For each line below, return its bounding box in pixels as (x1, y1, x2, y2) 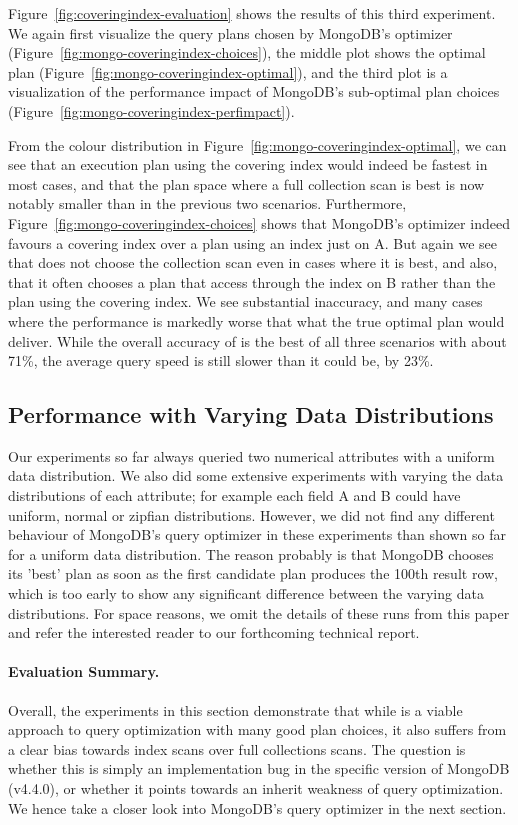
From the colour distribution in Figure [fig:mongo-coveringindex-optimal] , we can (8, 134, 507, 155)
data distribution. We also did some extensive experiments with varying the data (8, 465, 504, 486)
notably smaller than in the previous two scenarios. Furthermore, (8, 193, 407, 214)
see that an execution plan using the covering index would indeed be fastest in (8, 154, 488, 175)
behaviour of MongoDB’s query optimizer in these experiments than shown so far (8, 524, 506, 545)
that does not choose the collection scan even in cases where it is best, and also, (8, 252, 498, 273)
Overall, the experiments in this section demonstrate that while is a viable (8, 699, 463, 720)
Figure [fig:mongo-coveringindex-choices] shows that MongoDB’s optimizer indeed (8, 212, 510, 233)
